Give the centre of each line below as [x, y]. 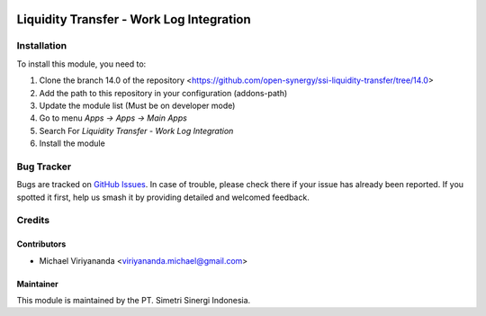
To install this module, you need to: [81, 64]
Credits [33, 221]
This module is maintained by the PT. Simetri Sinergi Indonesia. [134, 300]
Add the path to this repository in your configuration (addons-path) [163, 93]
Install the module [72, 143]
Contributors [41, 244]
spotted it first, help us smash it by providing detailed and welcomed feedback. [163, 197]
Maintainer [37, 284]
